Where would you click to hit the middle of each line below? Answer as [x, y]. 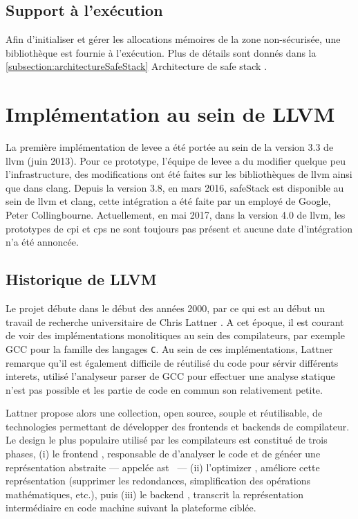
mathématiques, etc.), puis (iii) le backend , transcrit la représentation [154, 494]
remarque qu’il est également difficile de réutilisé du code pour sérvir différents [172, 362]
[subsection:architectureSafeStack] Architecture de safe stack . [136, 66]
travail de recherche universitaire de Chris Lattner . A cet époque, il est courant [175, 321]
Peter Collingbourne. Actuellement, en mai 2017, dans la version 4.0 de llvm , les [176, 215]
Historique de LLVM [81, 279]
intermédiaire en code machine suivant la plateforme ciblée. [131, 508]
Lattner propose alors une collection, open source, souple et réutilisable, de [164, 413]
